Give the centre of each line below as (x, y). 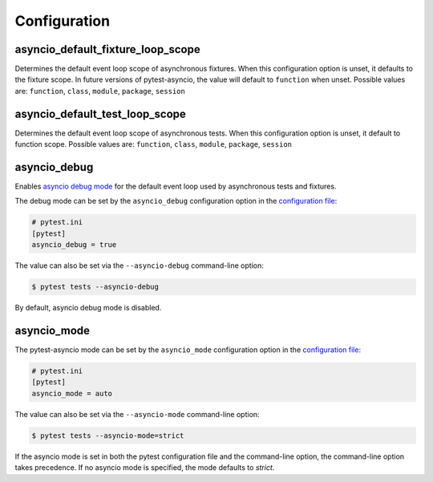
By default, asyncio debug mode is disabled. (88, 308)
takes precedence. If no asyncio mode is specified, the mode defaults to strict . (145, 468)
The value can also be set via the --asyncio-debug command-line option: (140, 265)
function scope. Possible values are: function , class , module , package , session (154, 144)
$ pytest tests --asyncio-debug (95, 287)
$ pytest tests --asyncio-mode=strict (108, 435)
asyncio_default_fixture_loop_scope (107, 49)
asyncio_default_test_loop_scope (100, 113)
